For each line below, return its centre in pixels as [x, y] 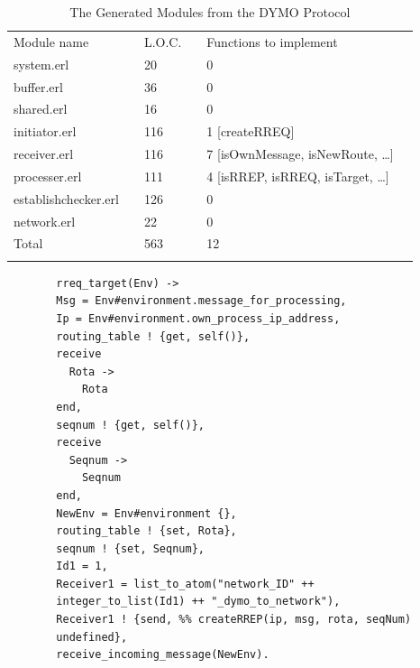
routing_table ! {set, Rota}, [146, 531]
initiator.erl [45, 131]
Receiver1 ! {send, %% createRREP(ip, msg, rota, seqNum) [234, 620]
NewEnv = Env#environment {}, [146, 513]
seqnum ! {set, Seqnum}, [130, 548]
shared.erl [41, 109]
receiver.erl [44, 154]
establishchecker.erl [66, 198]
